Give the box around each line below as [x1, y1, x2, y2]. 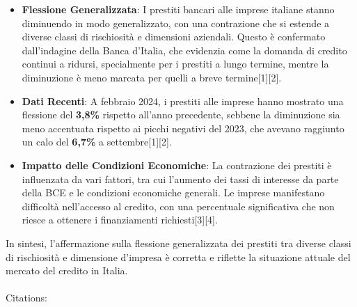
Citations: [6, 290, 47, 305]
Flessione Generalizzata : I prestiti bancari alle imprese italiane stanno [22, 2, 335, 16]
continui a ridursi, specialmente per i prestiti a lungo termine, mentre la [22, 56, 329, 71]
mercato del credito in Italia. [6, 263, 128, 278]
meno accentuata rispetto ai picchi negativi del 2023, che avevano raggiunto [22, 120, 344, 135]
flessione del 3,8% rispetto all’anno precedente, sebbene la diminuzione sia [22, 107, 340, 122]
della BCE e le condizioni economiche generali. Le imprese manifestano [22, 185, 325, 200]
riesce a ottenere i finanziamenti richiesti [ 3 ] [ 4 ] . [22, 212, 218, 227]
